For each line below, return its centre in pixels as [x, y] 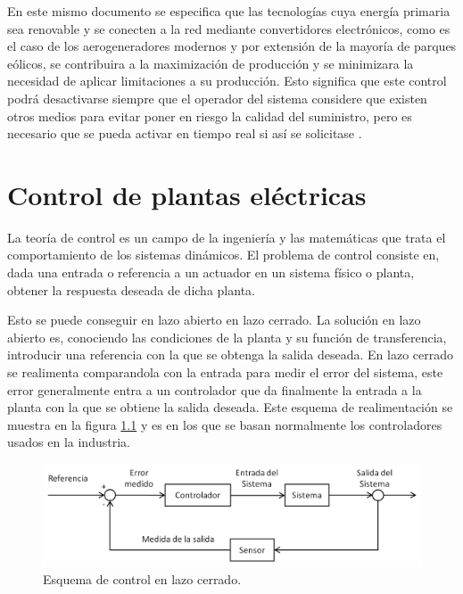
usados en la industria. [69, 442]
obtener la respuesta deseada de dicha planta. [131, 289]
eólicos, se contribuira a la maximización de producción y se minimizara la [211, 63]
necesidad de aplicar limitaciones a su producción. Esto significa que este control [227, 81]
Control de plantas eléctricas [187, 194]
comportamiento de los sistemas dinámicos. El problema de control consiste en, [223, 255]
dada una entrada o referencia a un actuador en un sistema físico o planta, [211, 272]
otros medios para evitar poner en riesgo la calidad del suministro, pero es [210, 115]
